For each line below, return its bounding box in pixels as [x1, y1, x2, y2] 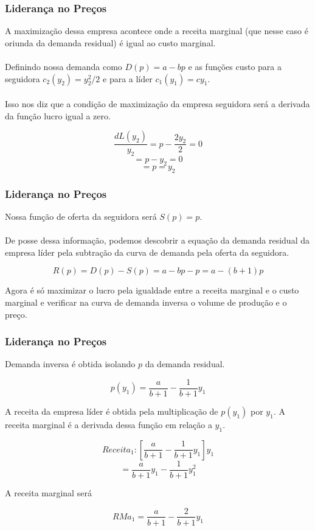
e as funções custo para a [188, 60, 282, 72]
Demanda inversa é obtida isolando [5, 357, 136, 370]
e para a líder [103, 72, 153, 85]
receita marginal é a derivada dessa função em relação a [5, 418, 212, 431]
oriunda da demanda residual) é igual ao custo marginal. [5, 36, 216, 49]
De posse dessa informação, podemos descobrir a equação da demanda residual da [5, 234, 310, 247]
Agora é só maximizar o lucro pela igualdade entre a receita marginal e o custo [5, 284, 299, 297]
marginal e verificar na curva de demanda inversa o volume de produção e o [5, 295, 287, 308]
